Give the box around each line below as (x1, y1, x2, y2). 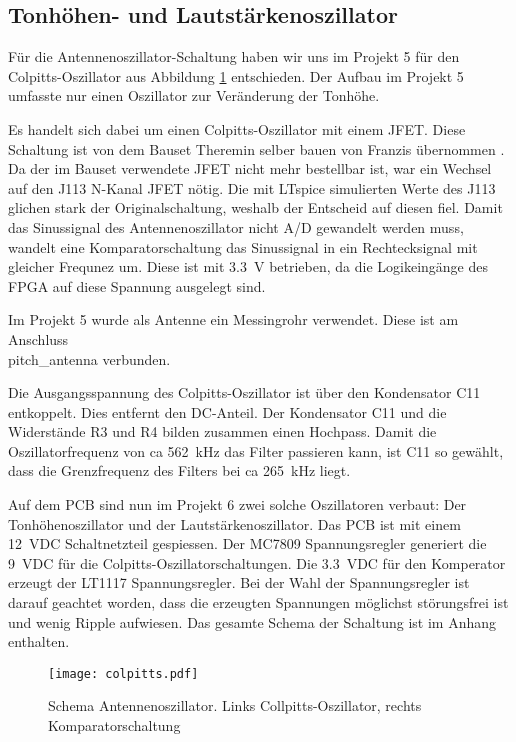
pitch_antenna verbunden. (8, 348, 171, 369)
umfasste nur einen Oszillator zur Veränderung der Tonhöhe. (8, 85, 380, 106)
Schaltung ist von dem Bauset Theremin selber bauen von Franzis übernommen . (8, 138, 505, 159)
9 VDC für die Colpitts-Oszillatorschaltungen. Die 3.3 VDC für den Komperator (8, 552, 506, 573)
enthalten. (8, 631, 70, 652)
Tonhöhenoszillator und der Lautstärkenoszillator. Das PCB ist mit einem (8, 513, 461, 534)
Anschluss (8, 328, 69, 349)
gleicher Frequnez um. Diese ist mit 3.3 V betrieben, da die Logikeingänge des (8, 256, 489, 277)
